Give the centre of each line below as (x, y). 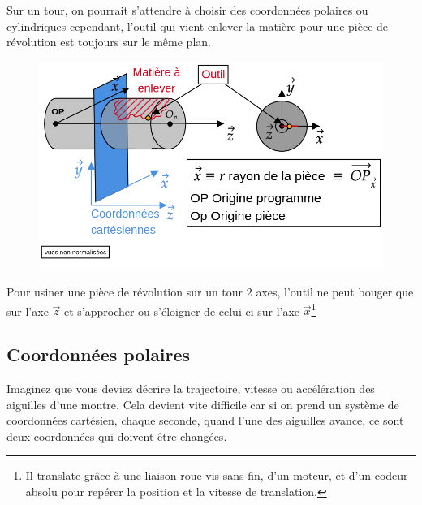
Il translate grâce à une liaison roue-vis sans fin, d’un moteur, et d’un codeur (217, 475)
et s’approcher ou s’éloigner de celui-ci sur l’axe (182, 311)
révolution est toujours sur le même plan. (109, 42)
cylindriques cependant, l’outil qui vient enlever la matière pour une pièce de (198, 26)
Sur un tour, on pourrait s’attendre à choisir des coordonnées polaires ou (187, 10)
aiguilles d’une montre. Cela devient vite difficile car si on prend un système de (203, 404)
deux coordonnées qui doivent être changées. (117, 436)
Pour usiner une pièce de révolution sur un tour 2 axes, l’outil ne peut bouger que (210, 291)
